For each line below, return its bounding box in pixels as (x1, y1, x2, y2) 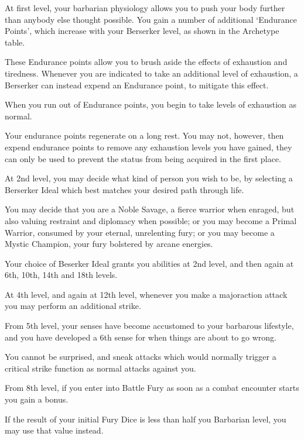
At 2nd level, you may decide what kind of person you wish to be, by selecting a (5, 172, 293, 184)
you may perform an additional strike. (5, 300, 141, 312)
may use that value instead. (5, 424, 104, 436)
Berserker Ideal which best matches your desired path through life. (5, 183, 244, 195)
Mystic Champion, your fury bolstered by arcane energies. (5, 238, 213, 250)
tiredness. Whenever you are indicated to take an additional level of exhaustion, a (5, 67, 298, 79)
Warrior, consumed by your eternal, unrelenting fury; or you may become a (5, 226, 275, 238)
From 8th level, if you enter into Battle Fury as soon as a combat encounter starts (5, 381, 299, 394)
